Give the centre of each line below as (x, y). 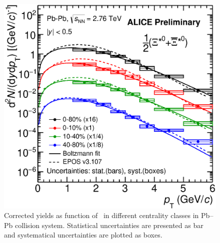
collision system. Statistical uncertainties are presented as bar (109, 225)
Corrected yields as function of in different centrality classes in (101, 215)
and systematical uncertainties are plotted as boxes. (83, 235)
